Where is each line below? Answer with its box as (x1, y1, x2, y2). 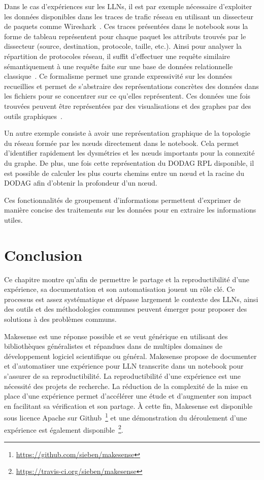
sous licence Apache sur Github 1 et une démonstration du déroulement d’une (4, 411, 247, 423)
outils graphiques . (4, 110, 62, 121)
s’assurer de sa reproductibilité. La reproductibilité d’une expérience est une (4, 370, 241, 381)
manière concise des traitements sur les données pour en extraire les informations (4, 204, 256, 215)
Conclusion (4, 244, 83, 265)
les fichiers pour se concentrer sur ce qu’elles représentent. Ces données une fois (4, 91, 251, 101)
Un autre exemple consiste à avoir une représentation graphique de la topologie (4, 128, 250, 138)
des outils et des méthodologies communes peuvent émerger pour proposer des (4, 304, 247, 314)
